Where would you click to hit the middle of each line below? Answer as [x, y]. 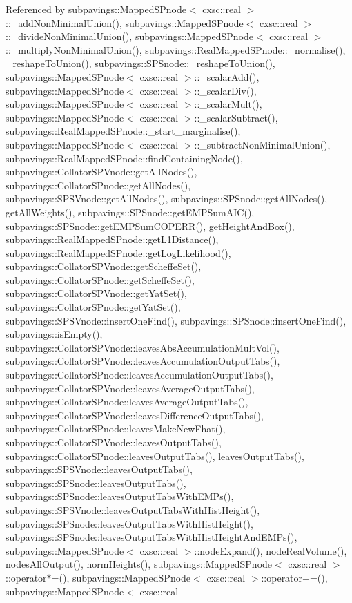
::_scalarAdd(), [227, 76]
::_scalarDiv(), [225, 90]
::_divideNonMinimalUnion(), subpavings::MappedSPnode [130, 36]
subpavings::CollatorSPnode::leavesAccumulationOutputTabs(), [139, 375]
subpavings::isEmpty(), [54, 334]
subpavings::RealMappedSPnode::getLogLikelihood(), [118, 252]
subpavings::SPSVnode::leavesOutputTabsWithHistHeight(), [133, 509]
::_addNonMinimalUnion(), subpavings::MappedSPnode [125, 22]
